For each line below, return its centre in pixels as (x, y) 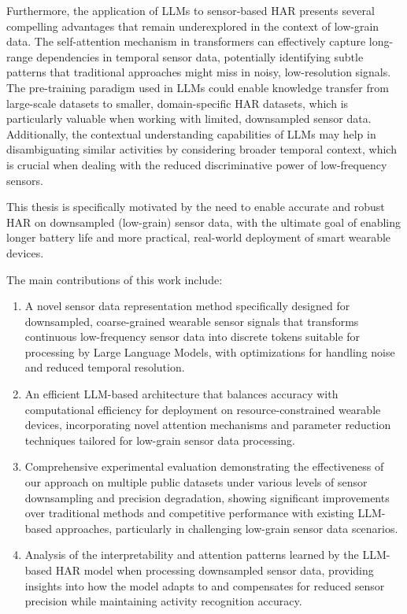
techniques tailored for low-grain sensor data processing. (160, 440)
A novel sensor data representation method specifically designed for (187, 306)
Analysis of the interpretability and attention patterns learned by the (192, 555)
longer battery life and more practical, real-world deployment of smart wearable (199, 237)
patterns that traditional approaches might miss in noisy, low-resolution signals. (199, 72)
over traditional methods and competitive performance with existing (189, 513)
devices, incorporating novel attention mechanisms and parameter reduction (208, 425)
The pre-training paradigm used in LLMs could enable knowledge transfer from (198, 87)
